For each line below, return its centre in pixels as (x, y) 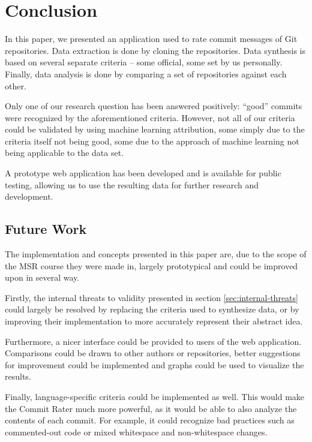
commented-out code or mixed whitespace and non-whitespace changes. (136, 432)
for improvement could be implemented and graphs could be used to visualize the (154, 364)
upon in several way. (42, 277)
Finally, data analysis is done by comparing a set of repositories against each (146, 73)
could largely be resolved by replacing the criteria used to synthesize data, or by (152, 309)
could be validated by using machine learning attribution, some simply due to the (155, 129)
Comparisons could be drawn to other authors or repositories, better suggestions (153, 353)
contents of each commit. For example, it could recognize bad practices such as (150, 420)
